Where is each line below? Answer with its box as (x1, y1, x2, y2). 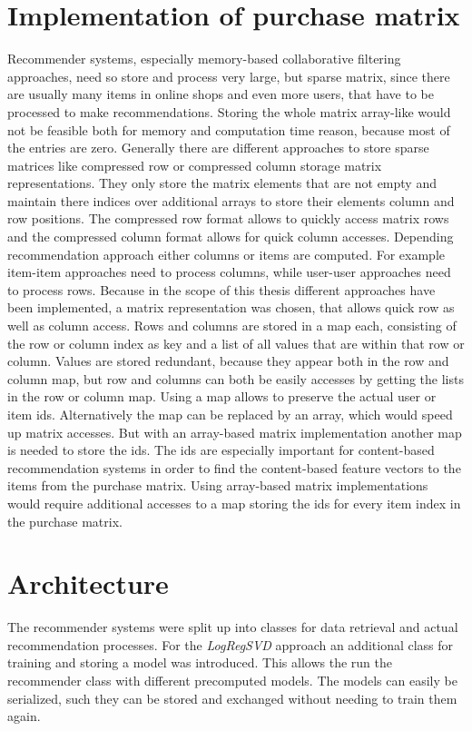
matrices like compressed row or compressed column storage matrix (7, 155, 382, 174)
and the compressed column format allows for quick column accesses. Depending (7, 227, 454, 246)
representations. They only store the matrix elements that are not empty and (7, 173, 437, 193)
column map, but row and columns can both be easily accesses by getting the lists (7, 369, 464, 388)
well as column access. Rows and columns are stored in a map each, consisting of (7, 316, 457, 335)
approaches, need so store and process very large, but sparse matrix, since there (7, 66, 450, 85)
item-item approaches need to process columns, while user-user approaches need (7, 262, 451, 282)
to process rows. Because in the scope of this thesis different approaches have (7, 280, 436, 299)
